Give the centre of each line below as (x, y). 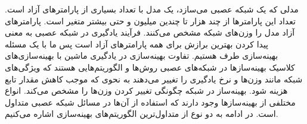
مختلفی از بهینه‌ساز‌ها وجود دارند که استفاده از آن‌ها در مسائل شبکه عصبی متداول (150, 102)
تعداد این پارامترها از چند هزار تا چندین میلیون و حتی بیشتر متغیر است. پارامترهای (150, 20)
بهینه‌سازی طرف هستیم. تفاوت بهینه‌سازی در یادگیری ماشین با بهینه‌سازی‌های (142, 55)
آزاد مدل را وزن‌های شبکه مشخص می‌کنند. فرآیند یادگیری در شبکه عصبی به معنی (150, 32)
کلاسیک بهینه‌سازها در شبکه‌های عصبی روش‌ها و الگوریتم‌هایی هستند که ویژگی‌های (150, 67)
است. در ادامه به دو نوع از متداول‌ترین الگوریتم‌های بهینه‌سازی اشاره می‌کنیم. (142, 114)
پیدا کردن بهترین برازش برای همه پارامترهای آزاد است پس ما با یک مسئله (137, 44)
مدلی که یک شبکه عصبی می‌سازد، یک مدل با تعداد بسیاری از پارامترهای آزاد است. (152, 9)
